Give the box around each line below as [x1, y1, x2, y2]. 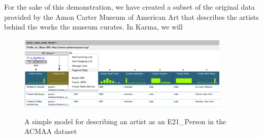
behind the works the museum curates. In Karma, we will [4, 21, 183, 32]
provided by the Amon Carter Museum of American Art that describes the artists [4, 11, 259, 22]
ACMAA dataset [24, 126, 77, 136]
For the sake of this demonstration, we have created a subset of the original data [4, 2, 255, 12]
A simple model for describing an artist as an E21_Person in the [24, 116, 226, 126]
